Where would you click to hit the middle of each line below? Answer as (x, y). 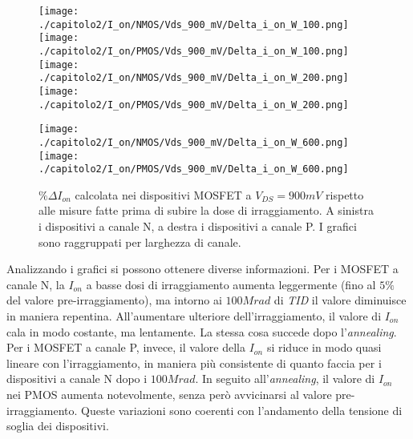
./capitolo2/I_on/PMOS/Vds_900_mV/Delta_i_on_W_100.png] (194, 51)
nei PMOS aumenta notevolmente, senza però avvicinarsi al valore (169, 394)
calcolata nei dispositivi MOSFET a (163, 194)
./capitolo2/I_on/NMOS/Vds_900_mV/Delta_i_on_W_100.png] (194, 24)
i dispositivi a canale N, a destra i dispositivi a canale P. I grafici (198, 226)
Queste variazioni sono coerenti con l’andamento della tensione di (242, 410)
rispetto (345, 194)
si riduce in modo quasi (324, 347)
